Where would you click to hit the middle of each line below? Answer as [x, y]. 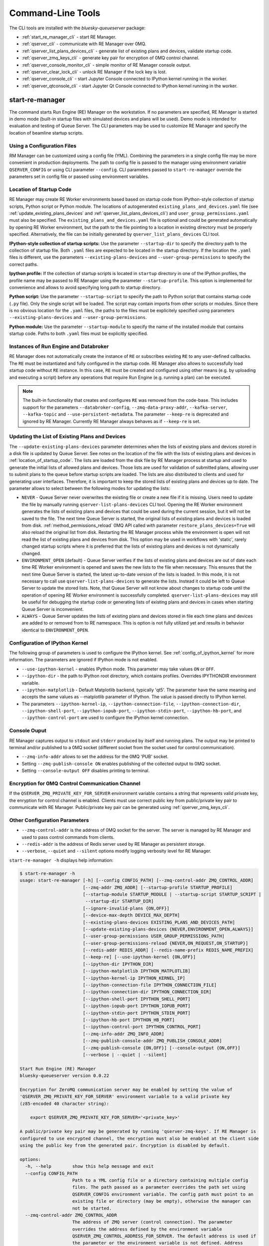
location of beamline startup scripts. [46, 133]
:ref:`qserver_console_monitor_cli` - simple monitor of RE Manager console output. [106, 65]
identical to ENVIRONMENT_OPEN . [55, 630]
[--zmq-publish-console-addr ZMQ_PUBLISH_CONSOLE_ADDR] [152, 1041]
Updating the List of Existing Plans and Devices [67, 437]
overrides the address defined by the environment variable [147, 1229]
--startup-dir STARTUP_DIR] [120, 901]
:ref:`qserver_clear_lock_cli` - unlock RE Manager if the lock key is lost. [94, 72]
